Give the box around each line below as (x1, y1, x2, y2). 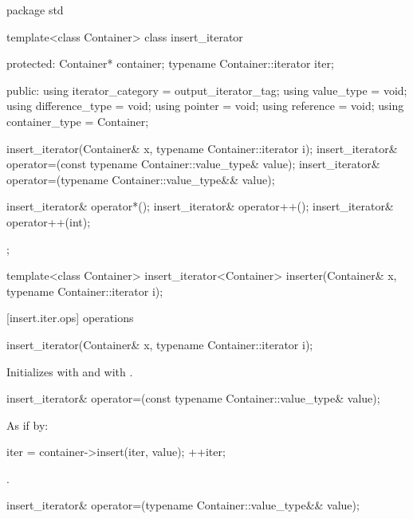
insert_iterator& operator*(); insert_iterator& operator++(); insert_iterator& (6, 198, 394, 214)
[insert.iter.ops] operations (6, 309, 134, 326)
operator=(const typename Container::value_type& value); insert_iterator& (6, 155, 380, 172)
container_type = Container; (6, 112, 149, 129)
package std (6, 2, 64, 18)
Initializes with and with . (6, 363, 133, 379)
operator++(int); (6, 213, 91, 230)
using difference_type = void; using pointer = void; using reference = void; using (6, 97, 404, 114)
